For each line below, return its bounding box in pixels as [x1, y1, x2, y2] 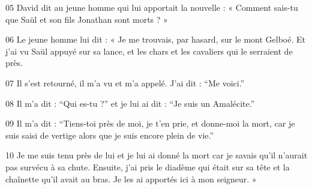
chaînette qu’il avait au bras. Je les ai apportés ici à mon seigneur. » [5, 172, 257, 185]
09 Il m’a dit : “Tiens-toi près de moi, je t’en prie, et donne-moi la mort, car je [5, 117, 295, 130]
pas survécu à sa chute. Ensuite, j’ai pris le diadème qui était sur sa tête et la [5, 160, 290, 173]
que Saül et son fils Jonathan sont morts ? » [5, 13, 168, 25]
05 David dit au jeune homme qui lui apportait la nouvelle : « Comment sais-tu [5, 1, 298, 13]
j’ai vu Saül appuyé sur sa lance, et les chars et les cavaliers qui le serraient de [5, 44, 293, 57]
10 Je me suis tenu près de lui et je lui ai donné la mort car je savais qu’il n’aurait [5, 149, 308, 161]
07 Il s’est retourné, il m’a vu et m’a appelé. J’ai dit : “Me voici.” [5, 76, 245, 89]
